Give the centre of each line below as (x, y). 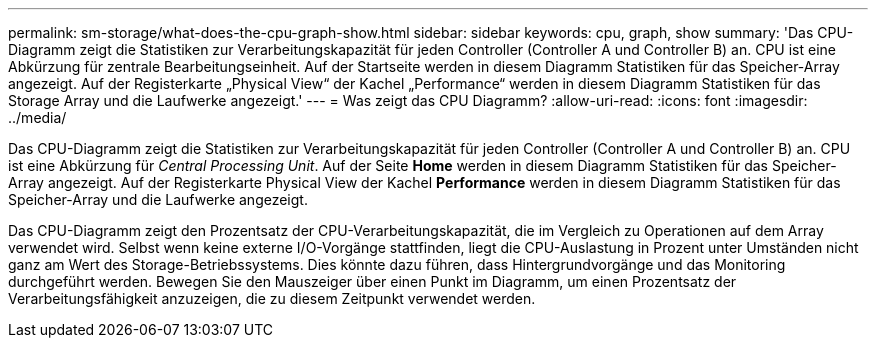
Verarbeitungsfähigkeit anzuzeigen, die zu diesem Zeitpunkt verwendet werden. (272, 298)
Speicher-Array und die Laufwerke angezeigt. (158, 199)
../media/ (37, 117)
